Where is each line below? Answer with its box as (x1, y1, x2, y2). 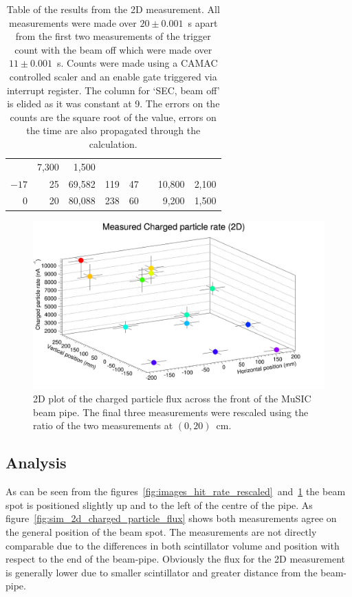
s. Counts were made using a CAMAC (56, 56, 218, 70)
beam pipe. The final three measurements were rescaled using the (33, 404, 309, 419)
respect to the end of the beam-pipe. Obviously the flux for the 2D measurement (5, 552, 346, 566)
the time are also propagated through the (26, 123, 201, 138)
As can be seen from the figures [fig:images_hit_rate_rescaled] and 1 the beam (5, 484, 346, 499)
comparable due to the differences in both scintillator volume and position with (5, 538, 340, 552)
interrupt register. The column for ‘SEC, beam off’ (6, 83, 220, 97)
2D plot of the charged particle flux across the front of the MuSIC (33, 391, 311, 406)
